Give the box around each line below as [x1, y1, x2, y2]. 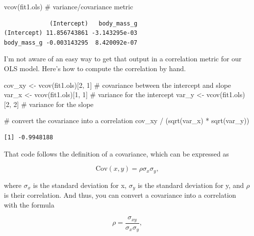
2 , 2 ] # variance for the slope [5, 99, 94, 109]
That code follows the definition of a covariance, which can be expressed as [4, 148, 229, 158]
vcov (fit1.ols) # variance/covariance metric [4, 1, 133, 11]
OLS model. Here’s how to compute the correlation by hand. [4, 63, 186, 73]
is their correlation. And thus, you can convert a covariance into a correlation [4, 190, 236, 200]
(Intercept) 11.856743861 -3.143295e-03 [4, 29, 138, 37]
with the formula [4, 199, 54, 210]
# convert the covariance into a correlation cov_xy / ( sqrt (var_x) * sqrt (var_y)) [4, 115, 250, 126]
